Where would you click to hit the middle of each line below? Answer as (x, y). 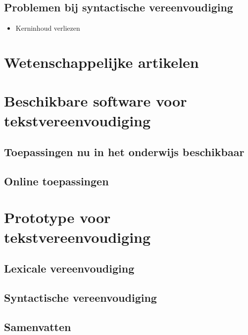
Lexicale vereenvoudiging (69, 268)
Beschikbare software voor (96, 101)
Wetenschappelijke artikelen (101, 62)
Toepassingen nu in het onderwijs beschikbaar (124, 152)
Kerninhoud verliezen (48, 28)
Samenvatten (38, 326)
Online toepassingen (56, 181)
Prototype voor (57, 217)
